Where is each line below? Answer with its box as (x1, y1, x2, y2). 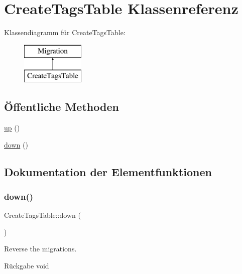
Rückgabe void (4, 260, 49, 271)
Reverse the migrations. (4, 243, 77, 254)
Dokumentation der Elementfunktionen (4, 164, 212, 179)
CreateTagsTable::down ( (4, 210, 81, 220)
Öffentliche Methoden (4, 99, 119, 114)
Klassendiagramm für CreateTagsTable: (4, 27, 126, 38)
